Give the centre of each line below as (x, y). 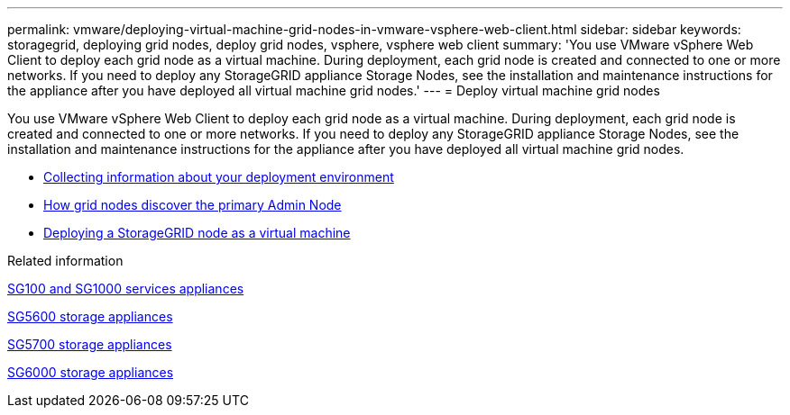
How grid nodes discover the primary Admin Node (193, 205)
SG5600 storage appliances (90, 316)
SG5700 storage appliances (90, 344)
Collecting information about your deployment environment (219, 177)
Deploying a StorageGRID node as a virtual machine (197, 233)
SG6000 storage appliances (91, 372)
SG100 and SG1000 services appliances (126, 289)
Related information (65, 261)
